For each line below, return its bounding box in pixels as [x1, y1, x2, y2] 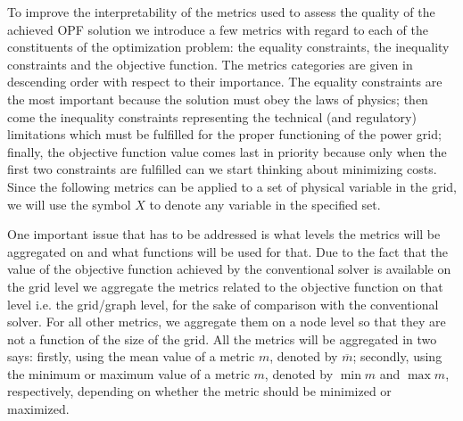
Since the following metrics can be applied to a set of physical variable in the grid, [7, 177, 457, 195]
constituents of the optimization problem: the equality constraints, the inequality [7, 37, 450, 56]
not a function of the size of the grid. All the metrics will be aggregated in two [7, 329, 437, 348]
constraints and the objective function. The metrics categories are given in [7, 54, 413, 73]
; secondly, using [352, 347, 442, 366]
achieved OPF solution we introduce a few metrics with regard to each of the [7, 20, 428, 38]
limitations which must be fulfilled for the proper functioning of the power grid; [7, 125, 442, 144]
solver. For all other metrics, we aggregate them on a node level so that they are [7, 312, 446, 331]
